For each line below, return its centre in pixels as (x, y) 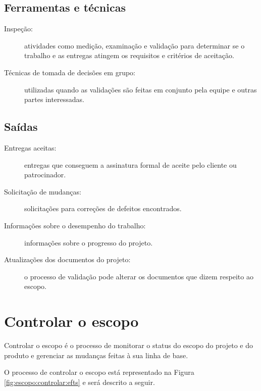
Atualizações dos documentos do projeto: (67, 259)
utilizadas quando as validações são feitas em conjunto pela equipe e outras (141, 89)
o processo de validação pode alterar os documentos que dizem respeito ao (139, 276)
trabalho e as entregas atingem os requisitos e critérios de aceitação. (129, 55)
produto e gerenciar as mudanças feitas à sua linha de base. (96, 355)
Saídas (21, 127)
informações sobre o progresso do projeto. (89, 242)
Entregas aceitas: (30, 147)
